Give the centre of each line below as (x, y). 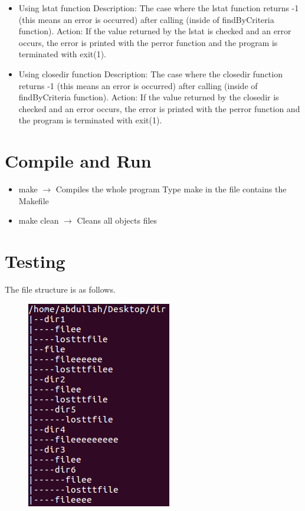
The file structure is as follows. (60, 289)
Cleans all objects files (117, 220)
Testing (35, 261)
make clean (39, 220)
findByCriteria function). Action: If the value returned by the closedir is (149, 97)
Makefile (34, 200)
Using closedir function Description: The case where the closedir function (150, 73)
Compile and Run (78, 161)
